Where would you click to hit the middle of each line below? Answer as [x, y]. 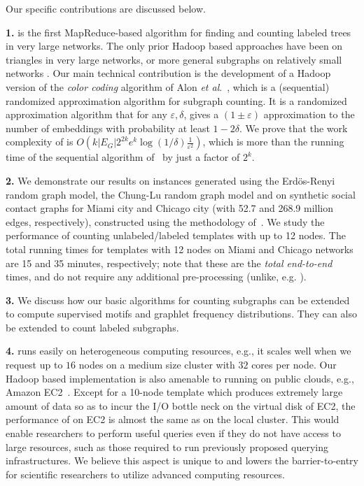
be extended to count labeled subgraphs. [92, 327]
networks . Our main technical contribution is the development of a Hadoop [168, 73]
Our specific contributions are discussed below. [106, 8]
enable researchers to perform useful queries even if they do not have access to [173, 433]
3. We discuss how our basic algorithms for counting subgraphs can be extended [178, 300]
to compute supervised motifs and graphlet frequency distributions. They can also [181, 314]
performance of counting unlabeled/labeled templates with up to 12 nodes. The [176, 235]
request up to [34, 365]
